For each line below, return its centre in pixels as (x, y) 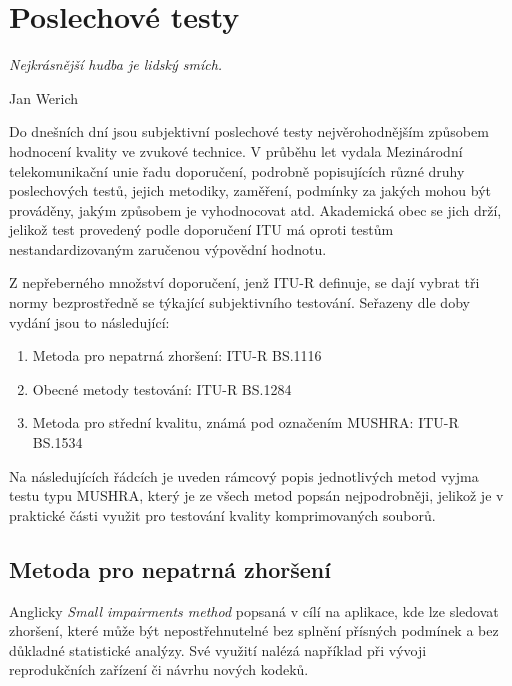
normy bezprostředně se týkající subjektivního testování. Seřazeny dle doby (239, 302)
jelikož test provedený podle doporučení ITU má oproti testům (201, 229)
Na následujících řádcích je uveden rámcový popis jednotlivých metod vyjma (244, 475)
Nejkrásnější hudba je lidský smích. (116, 64)
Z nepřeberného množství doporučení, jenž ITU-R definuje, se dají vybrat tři (244, 282)
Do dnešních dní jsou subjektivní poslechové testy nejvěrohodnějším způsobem (249, 131)
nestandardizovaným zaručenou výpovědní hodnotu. (168, 248)
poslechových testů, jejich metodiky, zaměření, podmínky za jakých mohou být (250, 190)
